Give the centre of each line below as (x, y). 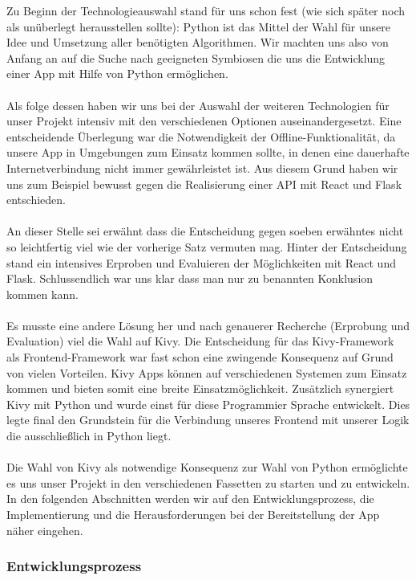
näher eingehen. (45, 530)
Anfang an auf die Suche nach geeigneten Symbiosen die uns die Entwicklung (196, 57)
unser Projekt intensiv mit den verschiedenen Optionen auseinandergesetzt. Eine (204, 121)
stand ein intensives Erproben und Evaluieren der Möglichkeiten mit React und (201, 262)
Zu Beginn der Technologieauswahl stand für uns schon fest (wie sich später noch (206, 10)
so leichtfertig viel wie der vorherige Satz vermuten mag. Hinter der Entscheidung (207, 246)
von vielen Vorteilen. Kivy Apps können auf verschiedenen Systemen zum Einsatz (207, 372)
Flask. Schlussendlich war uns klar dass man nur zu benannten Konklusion (190, 278)
